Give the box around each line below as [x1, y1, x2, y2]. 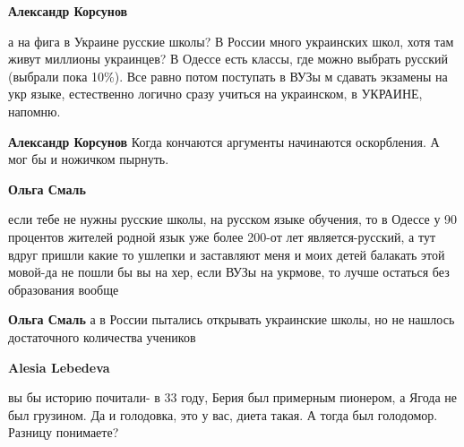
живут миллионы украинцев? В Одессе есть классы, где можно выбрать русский [8, 49, 449, 68]
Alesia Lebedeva [8, 357, 110, 376]
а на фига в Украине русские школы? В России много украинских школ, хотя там [8, 31, 454, 50]
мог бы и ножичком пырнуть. [8, 150, 169, 168]
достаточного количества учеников [8, 327, 196, 346]
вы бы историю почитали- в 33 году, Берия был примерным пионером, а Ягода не [8, 388, 458, 407]
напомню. [8, 101, 61, 120]
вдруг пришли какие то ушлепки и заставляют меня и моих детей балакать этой [8, 245, 445, 263]
